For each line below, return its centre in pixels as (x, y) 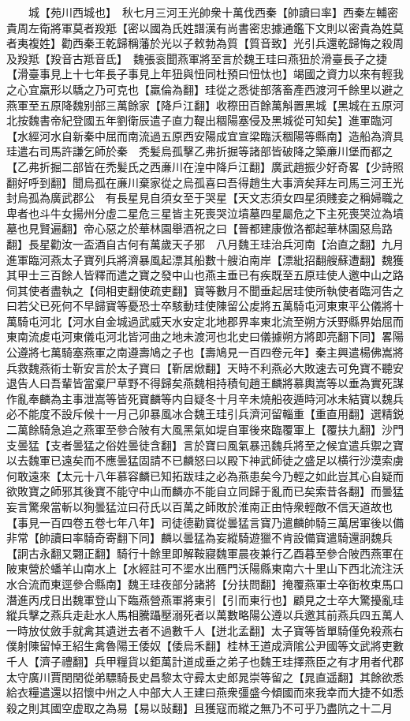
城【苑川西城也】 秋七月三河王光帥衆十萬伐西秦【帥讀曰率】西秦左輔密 (213, 12)
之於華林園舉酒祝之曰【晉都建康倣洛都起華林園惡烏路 (254, 228)
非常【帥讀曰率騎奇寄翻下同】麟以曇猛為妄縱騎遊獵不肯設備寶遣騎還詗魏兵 (199, 538)
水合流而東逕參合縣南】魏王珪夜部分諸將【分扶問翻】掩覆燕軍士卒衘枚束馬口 (205, 583)
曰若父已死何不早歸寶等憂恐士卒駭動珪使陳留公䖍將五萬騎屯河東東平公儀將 (199, 306)
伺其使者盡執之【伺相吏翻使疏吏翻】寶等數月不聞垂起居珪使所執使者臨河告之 (205, 290)
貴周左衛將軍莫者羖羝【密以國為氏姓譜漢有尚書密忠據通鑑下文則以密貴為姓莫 (205, 27)
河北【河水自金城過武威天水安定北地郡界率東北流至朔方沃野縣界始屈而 (221, 321)
